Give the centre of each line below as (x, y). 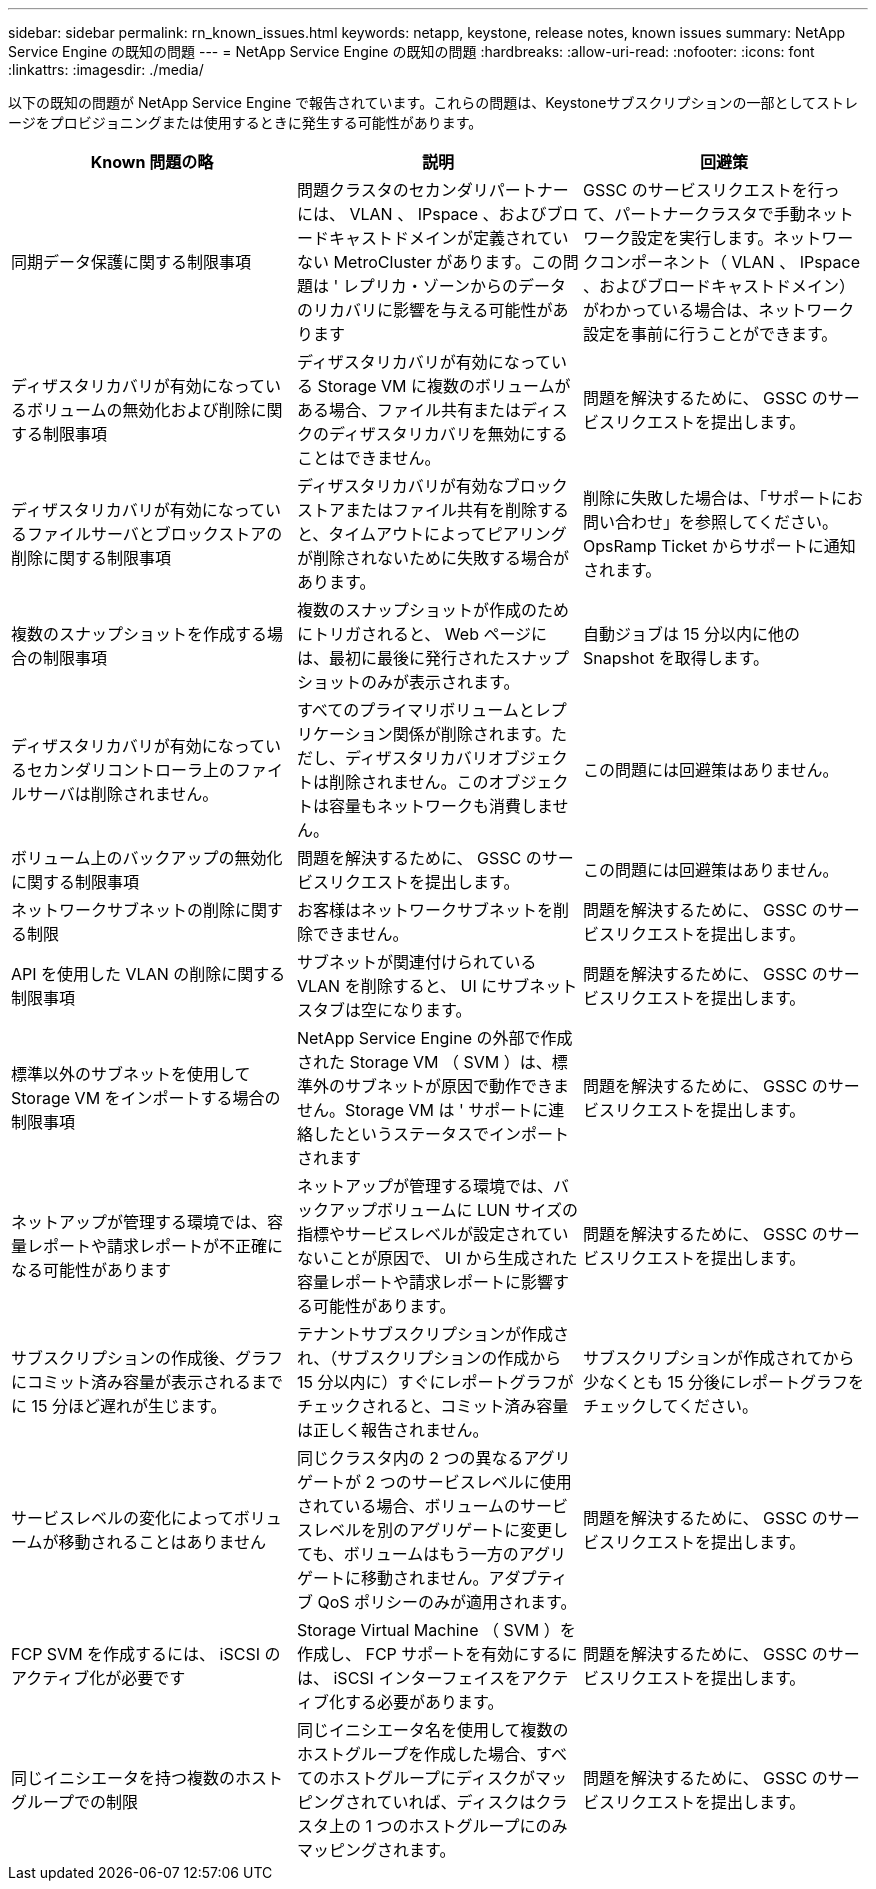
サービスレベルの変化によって (122, 1518)
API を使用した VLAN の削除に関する (148, 974)
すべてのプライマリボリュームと (415, 710)
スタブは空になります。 (384, 1010)
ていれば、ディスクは (456, 1802)
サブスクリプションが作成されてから (718, 1358)
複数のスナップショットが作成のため (432, 610)
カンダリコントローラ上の (139, 770)
